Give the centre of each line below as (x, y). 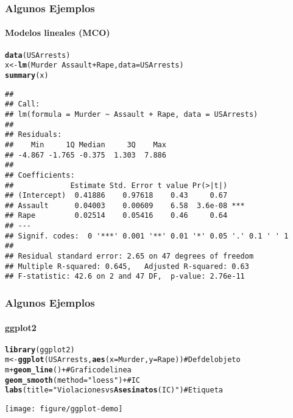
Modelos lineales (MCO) (58, 33)
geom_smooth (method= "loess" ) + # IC (72, 380)
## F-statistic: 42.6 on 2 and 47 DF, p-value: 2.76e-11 (125, 277)
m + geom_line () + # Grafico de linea (68, 370)
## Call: (23, 104)
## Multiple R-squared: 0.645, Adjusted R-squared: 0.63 (127, 266)
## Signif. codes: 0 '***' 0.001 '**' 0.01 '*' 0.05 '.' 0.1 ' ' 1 (147, 236)
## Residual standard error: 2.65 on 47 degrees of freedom (129, 256)
